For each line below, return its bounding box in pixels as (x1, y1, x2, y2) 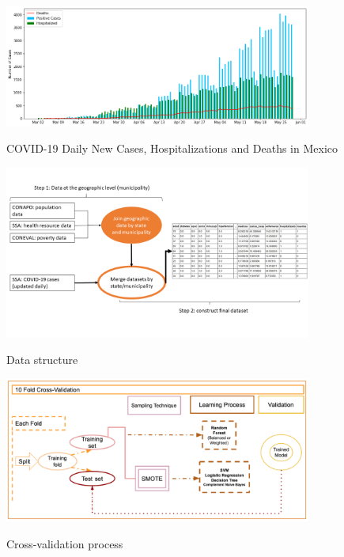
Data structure (6, 351, 78, 368)
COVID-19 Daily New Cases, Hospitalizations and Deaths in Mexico (6, 140, 338, 157)
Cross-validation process (6, 535, 123, 551)
